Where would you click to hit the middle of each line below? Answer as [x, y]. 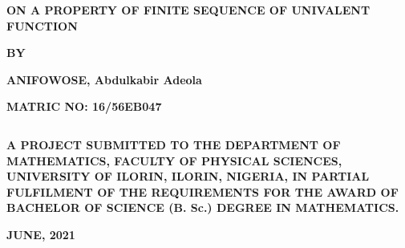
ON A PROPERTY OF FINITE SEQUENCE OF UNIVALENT [188, 10]
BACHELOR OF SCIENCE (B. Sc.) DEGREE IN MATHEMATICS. [203, 207]
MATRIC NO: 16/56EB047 [84, 106]
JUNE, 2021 [41, 234]
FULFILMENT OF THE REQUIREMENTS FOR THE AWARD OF [202, 191]
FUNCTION [42, 25]
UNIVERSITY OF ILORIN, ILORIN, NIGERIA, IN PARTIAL [188, 176]
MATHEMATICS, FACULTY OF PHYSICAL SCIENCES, [174, 160]
